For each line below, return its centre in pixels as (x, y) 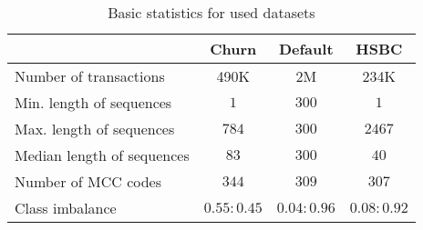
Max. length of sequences (95, 129)
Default (306, 49)
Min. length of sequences (93, 102)
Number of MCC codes (88, 181)
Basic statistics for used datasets (211, 12)
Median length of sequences (102, 155)
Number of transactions (90, 76)
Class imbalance (66, 208)
